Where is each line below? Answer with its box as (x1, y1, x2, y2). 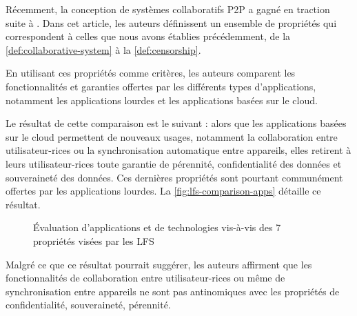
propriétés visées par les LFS (33, 233, 154, 248)
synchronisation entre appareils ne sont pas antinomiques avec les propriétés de (6, 284, 340, 298)
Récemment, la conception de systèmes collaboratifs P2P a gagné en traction (6, 2, 330, 16)
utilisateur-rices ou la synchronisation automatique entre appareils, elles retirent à (6, 143, 351, 157)
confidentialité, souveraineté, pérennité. (6, 297, 171, 312)
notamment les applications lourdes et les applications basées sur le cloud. (6, 92, 318, 107)
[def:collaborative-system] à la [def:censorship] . (6, 42, 201, 57)
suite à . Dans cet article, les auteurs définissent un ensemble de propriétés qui (6, 15, 337, 30)
